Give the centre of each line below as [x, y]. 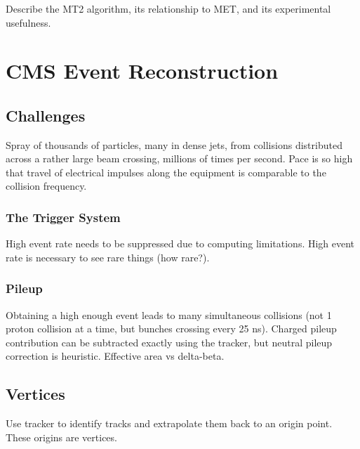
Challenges [46, 115]
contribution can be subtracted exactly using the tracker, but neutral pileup [169, 342]
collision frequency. [46, 186]
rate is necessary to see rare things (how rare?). [108, 257]
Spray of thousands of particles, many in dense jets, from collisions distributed [174, 144]
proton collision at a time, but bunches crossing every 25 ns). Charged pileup [171, 328]
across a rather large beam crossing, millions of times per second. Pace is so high [179, 158]
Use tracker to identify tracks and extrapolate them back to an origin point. [169, 423]
